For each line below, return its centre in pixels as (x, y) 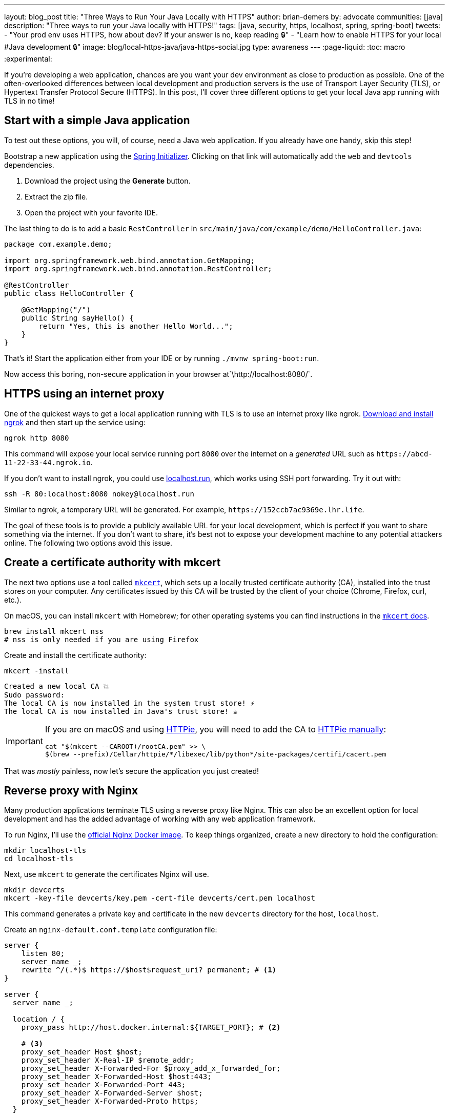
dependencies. (29, 165)
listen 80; (43, 954)
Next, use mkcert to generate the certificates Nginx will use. (107, 874)
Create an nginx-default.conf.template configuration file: (111, 930)
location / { (39, 1019)
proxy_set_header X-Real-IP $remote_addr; (108, 1060)
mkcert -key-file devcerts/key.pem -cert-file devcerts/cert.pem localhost (160, 898)
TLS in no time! (29, 101)
